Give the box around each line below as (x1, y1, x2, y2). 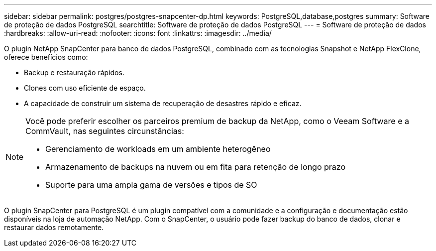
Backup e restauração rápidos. (24, 68, 124, 77)
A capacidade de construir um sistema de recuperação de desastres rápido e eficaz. (24, 99, 302, 108)
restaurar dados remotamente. (4, 223, 104, 232)
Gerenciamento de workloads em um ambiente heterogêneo (45, 144, 271, 154)
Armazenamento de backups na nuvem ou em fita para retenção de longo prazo (45, 162, 345, 172)
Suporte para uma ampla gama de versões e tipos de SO (45, 180, 257, 190)
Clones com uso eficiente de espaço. (24, 84, 146, 92)
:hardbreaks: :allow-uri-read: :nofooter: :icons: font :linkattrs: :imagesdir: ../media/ (4, 29, 272, 37)
